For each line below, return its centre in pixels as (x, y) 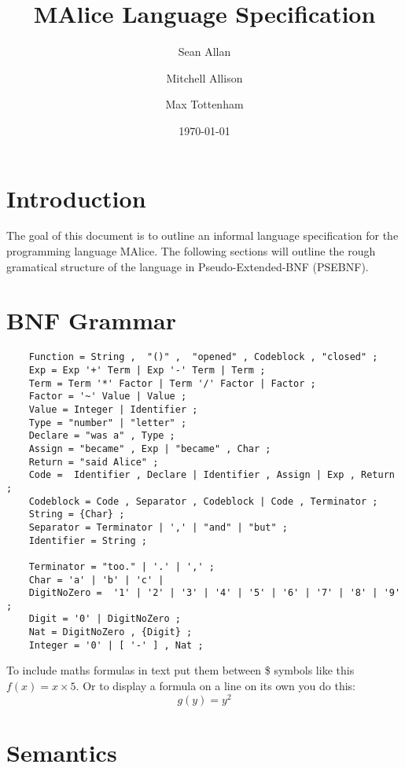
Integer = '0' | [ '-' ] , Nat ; (116, 645)
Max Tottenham (204, 104)
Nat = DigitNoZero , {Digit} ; (110, 632)
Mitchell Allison (204, 77)
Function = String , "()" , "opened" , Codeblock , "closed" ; (203, 357)
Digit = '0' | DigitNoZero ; (105, 619)
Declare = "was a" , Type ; (102, 436)
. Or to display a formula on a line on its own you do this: (215, 686)
